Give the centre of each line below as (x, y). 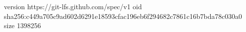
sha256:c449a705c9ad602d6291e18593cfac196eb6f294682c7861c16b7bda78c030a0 (123, 16)
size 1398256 (23, 25)
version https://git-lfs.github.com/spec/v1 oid (73, 6)
